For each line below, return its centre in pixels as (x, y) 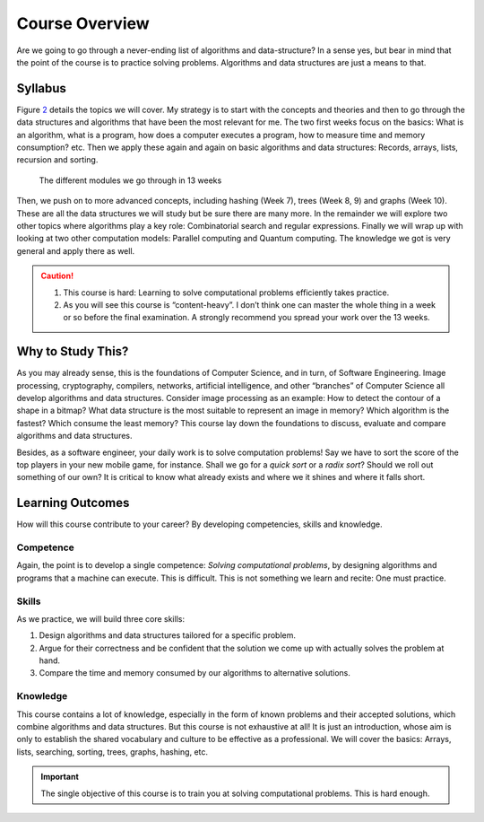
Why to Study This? (73, 351)
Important (60, 777)
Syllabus (42, 88)
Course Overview (83, 23)
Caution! (57, 276)
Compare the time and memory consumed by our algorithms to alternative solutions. (195, 673)
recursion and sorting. (57, 160)
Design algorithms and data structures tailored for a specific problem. (167, 635)
